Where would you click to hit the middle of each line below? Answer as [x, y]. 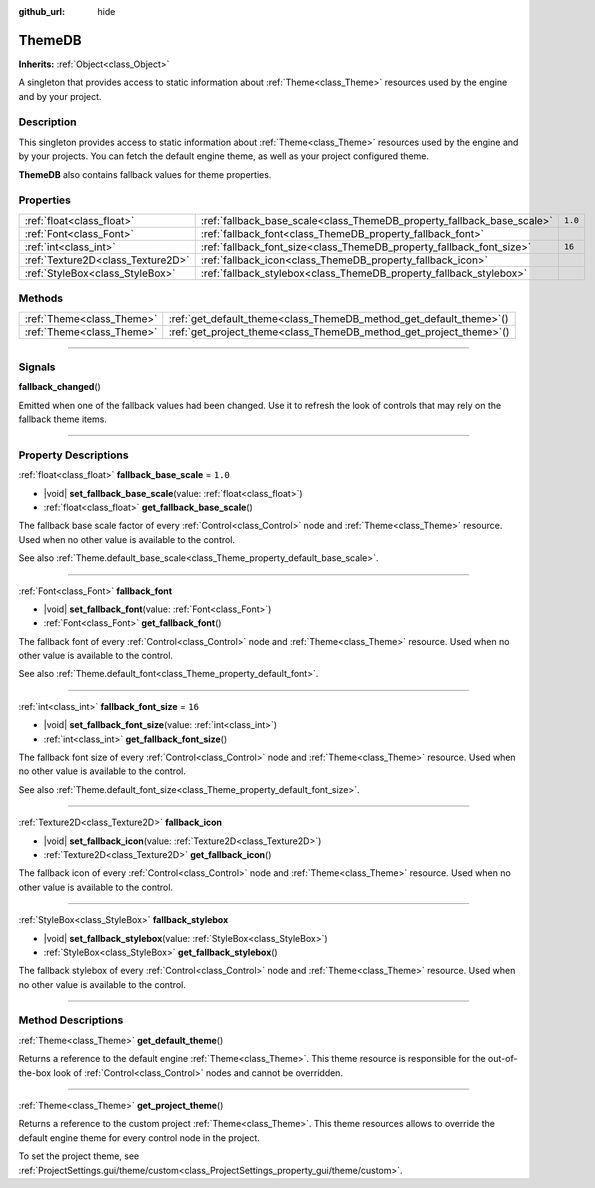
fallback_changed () [60, 387]
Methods [41, 298]
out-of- [502, 1059]
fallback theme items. [62, 419]
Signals [37, 367]
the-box [35, 1072]
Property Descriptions [73, 455]
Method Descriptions [71, 1020]
